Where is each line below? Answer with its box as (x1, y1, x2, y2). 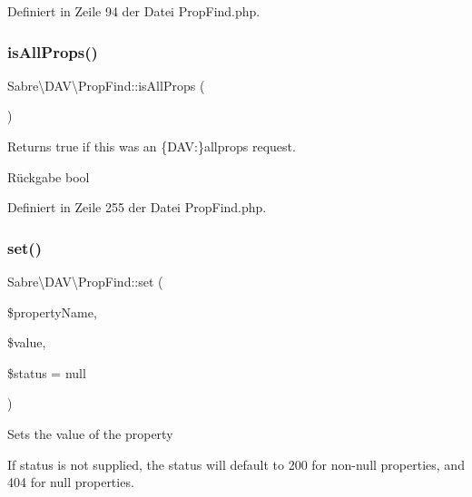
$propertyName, (7, 302, 97, 321)
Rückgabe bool (7, 167, 90, 186)
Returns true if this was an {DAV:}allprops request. (7, 137, 296, 155)
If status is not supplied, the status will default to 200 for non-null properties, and (7, 454, 465, 473)
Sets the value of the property (7, 424, 173, 443)
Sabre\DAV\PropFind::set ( (7, 272, 163, 290)
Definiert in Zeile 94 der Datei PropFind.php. (7, 2, 261, 20)
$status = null (7, 363, 86, 382)
